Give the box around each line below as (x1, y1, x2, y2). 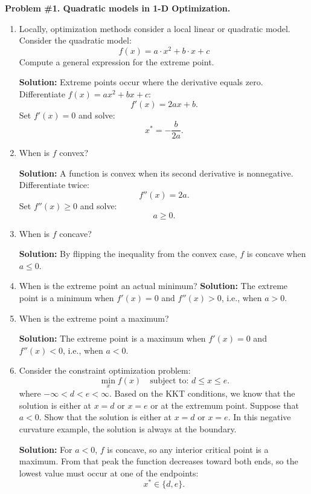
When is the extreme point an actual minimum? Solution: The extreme (19, 279, 288, 292)
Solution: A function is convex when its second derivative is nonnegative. (19, 166, 293, 179)
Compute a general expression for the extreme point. (19, 55, 214, 68)
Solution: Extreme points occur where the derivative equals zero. (19, 76, 263, 88)
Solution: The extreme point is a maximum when (19, 332, 206, 345)
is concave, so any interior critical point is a (107, 443, 269, 455)
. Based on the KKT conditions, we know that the (109, 387, 295, 400)
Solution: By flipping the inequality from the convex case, (19, 247, 237, 260)
